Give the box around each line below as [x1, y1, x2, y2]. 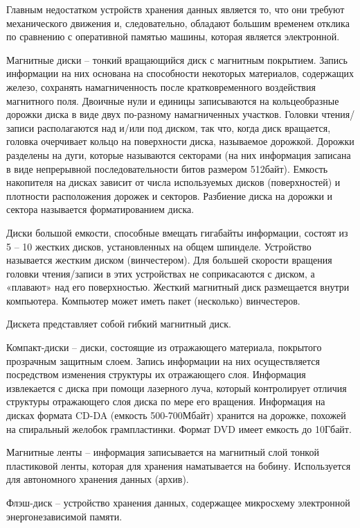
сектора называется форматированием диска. [6, 202, 195, 216]
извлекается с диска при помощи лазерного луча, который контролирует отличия [6, 380, 347, 395]
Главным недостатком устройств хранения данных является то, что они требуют [6, 2, 345, 16]
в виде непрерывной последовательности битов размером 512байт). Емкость [6, 161, 328, 176]
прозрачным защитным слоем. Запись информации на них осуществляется [6, 353, 321, 368]
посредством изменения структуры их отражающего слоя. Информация [6, 367, 306, 382]
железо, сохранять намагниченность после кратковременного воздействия [6, 79, 316, 94]
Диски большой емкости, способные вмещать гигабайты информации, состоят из [6, 225, 348, 239]
